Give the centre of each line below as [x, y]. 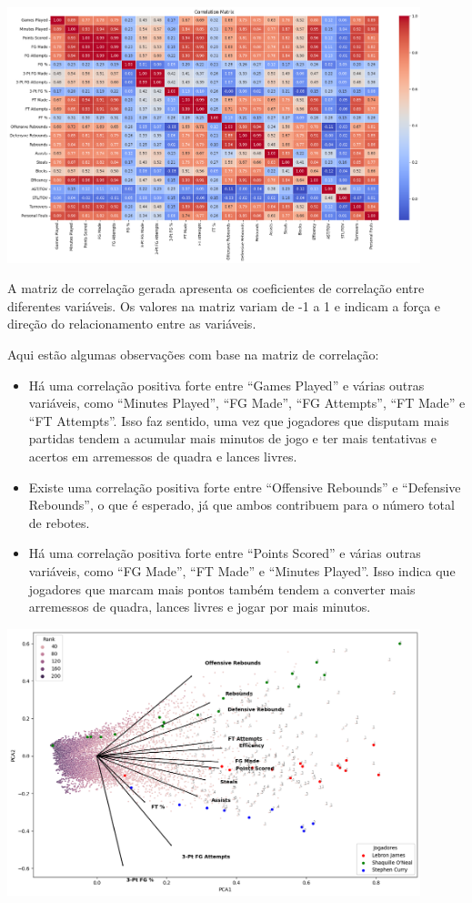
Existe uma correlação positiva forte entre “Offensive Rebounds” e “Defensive [245, 487]
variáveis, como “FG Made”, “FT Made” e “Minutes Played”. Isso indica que [242, 570]
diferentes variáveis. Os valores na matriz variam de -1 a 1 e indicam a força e [224, 305]
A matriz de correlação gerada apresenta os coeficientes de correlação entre [216, 288]
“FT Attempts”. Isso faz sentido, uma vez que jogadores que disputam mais [239, 420]
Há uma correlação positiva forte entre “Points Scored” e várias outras [225, 553]
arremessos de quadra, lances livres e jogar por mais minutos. [200, 607]
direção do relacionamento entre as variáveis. [132, 324]
